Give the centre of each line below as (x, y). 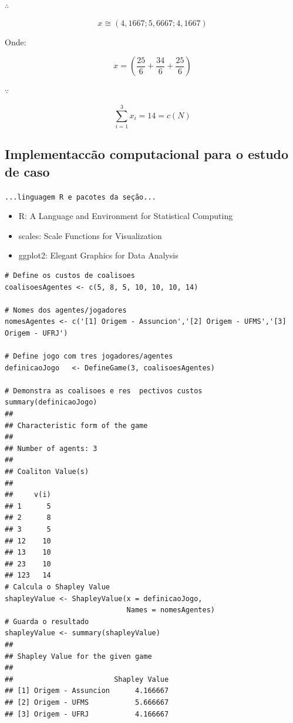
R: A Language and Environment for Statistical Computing (126, 216)
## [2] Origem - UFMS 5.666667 (87, 702)
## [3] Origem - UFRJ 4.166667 (87, 714)
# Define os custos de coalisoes (70, 275)
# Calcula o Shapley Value (57, 587)
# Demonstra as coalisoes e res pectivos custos (104, 391)
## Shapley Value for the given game (78, 656)
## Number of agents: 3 (51, 448)
